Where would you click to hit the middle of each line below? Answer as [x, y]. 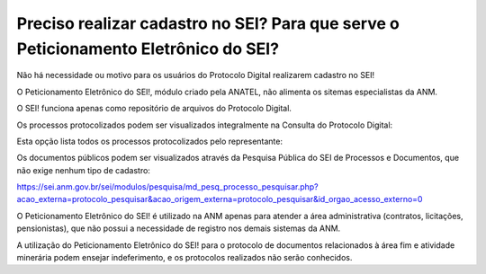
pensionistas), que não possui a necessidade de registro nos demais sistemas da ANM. [179, 228]
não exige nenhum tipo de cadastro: [83, 170]
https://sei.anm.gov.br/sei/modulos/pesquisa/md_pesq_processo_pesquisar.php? [167, 187]
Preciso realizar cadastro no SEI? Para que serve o [208, 23]
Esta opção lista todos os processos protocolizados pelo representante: [150, 141]
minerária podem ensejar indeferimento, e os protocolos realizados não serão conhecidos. [184, 258]
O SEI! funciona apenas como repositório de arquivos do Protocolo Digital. [154, 109]
